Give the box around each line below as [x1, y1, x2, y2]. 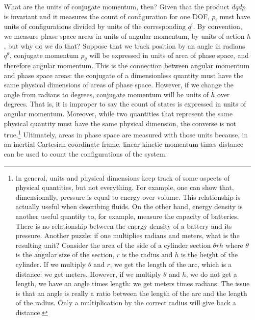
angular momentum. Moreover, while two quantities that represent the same [4, 108, 233, 118]
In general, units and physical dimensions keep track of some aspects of [15, 172, 229, 183]
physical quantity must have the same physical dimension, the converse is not [4, 118, 236, 128]
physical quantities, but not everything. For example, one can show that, [15, 182, 234, 192]
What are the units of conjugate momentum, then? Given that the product [4, 1, 229, 11]
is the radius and [122, 249, 173, 260]
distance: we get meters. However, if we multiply [15, 268, 161, 279]
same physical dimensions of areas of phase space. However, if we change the [4, 80, 233, 90]
